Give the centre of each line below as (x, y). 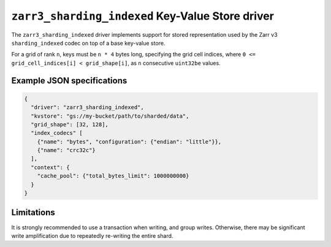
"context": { (50, 167)
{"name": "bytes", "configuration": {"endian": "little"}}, (129, 142)
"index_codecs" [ (57, 133)
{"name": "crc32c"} (67, 150)
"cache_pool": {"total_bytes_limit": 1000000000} (113, 176)
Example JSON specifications (69, 81)
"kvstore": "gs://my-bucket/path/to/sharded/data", (110, 116)
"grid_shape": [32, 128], (70, 124)
